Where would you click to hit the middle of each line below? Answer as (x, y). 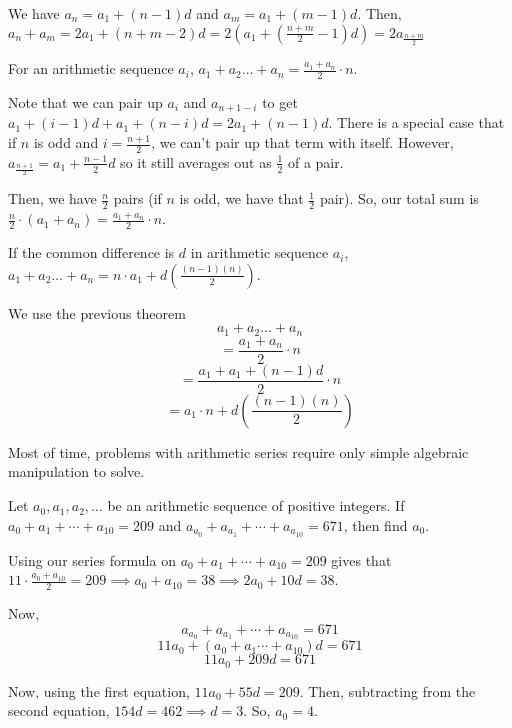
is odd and (66, 142)
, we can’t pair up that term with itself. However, (302, 142)
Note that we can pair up (85, 102)
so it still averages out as (196, 161)
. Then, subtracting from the (387, 690)
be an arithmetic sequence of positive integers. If (256, 505)
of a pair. (315, 161)
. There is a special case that (416, 122)
